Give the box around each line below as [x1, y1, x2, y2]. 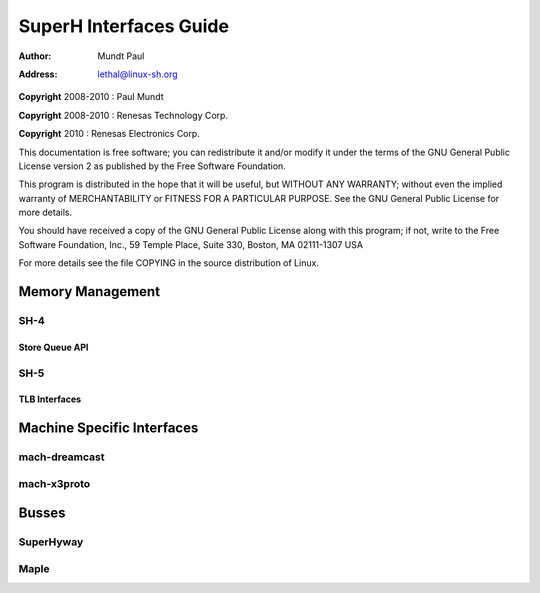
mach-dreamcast [18, 450, 105, 464]
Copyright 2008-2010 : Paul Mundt [18, 91, 164, 103]
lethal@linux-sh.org [97, 68, 179, 80]
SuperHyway [18, 535, 84, 549]
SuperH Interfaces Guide [18, 15, 230, 37]
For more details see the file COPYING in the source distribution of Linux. [18, 257, 320, 269]
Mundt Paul [97, 50, 145, 62]
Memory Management [18, 283, 160, 300]
